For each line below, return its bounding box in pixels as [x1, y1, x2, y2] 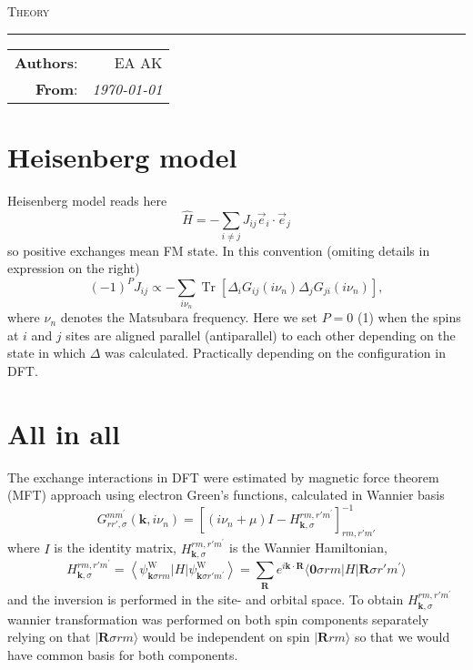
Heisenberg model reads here [7, 190, 167, 209]
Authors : [15, 51, 78, 73]
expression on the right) [7, 259, 140, 278]
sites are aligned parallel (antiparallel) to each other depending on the [65, 325, 456, 344]
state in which [7, 343, 86, 362]
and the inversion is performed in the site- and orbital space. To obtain [7, 590, 404, 609]
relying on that [7, 627, 91, 646]
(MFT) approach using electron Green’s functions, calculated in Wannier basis [7, 485, 445, 504]
